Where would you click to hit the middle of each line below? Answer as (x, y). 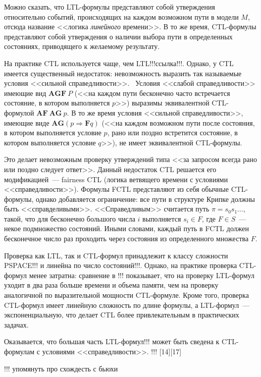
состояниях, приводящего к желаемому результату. (82, 46)
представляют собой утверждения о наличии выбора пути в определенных (118, 36)
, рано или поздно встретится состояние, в (172, 132)
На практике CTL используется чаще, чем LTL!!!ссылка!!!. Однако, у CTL (119, 63)
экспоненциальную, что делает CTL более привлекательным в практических (122, 315)
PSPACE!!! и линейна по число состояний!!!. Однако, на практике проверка (121, 265)
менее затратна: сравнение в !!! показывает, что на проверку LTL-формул (142, 275)
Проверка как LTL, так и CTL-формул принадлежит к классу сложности (116, 255)
